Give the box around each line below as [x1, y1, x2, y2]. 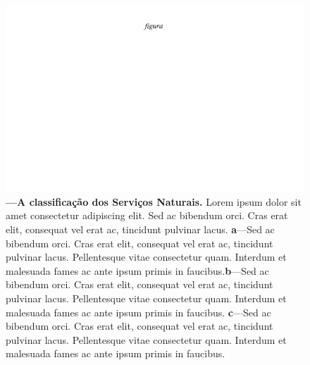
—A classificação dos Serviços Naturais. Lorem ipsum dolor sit [6, 194, 302, 209]
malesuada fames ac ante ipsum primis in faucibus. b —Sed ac [6, 263, 269, 278]
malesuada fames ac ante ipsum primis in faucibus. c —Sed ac [6, 304, 271, 319]
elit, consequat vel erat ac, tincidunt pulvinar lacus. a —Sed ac [6, 221, 275, 236]
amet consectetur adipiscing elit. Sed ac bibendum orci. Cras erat [6, 208, 288, 223]
